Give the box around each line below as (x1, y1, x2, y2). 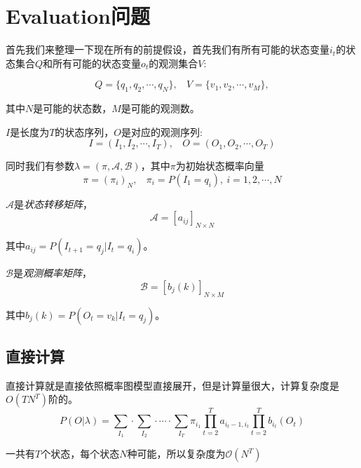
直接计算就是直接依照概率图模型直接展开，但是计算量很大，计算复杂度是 (6, 378, 339, 392)
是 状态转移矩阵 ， (14, 196, 93, 211)
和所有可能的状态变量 (43, 55, 142, 70)
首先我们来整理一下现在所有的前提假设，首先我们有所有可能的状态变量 (6, 42, 329, 57)
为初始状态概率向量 (175, 158, 264, 173)
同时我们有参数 (6, 158, 74, 173)
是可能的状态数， (33, 101, 112, 116)
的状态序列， (55, 124, 114, 139)
